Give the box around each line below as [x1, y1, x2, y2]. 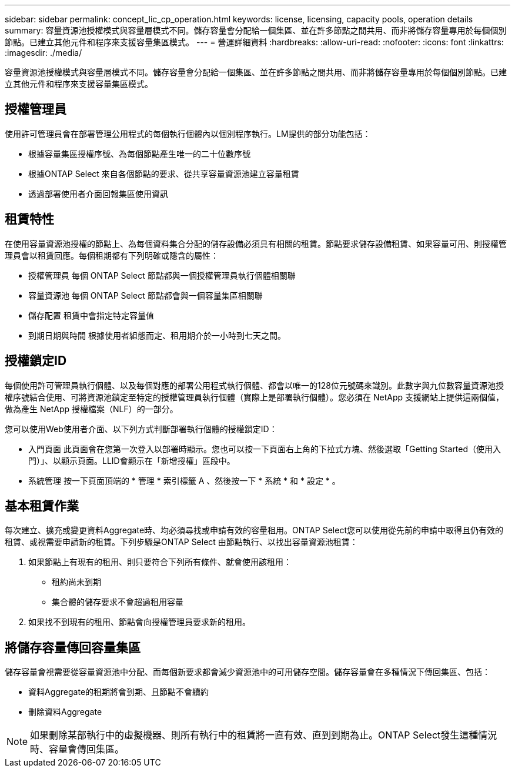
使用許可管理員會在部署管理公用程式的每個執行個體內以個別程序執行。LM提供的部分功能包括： [5, 128, 371, 139]
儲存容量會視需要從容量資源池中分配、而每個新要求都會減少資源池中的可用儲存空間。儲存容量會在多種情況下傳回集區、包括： [5, 667, 490, 677]
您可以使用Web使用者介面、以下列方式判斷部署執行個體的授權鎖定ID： [5, 423, 277, 434]
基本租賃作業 [5, 498, 79, 513]
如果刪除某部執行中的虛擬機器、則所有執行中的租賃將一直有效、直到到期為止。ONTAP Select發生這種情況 [30, 729, 497, 741]
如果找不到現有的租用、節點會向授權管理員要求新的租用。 [28, 617, 250, 627]
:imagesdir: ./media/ [5, 48, 82, 58]
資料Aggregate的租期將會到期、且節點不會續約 [28, 687, 209, 697]
